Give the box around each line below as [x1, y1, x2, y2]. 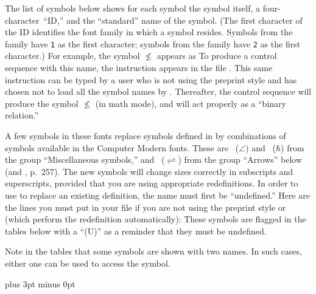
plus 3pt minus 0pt [5, 277, 75, 290]
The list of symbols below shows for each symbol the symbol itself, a [5, 2, 261, 14]
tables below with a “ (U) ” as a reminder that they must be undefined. [5, 224, 267, 237]
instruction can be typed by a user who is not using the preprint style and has [5, 73, 297, 86]
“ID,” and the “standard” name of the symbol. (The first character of [43, 13, 303, 26]
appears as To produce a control [156, 49, 277, 62]
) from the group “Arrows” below [178, 153, 303, 166]
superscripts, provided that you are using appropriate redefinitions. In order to [5, 177, 298, 190]
